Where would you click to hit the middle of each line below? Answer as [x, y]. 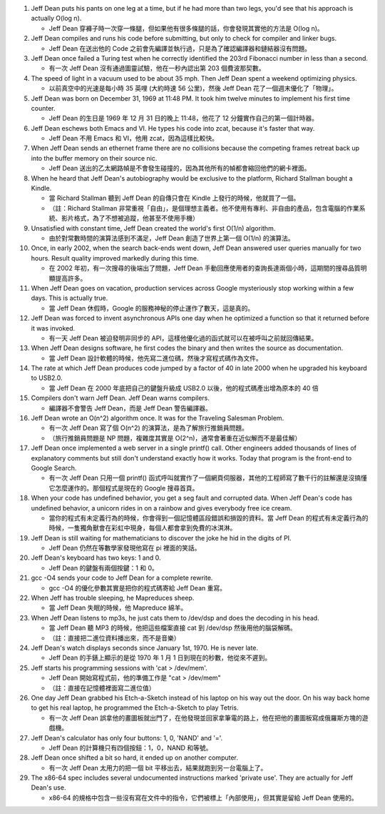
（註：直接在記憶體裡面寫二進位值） [102, 688]
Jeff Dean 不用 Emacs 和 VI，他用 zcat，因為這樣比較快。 [134, 139]
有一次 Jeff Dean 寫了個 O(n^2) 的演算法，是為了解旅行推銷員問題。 [149, 428]
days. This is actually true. [70, 298]
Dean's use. [48, 788]
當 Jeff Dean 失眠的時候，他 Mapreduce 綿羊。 [118, 608]
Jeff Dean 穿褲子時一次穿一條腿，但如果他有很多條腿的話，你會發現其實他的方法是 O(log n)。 [186, 28]
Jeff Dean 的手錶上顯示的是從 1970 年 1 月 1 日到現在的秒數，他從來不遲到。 [160, 658]
